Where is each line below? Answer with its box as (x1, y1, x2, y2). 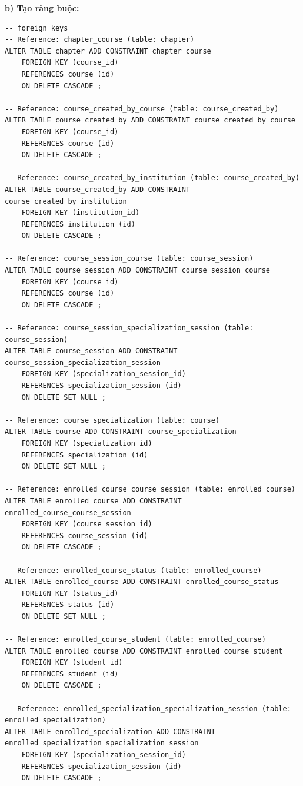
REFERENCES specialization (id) (21, 450, 148, 459)
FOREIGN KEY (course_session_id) (21, 520, 152, 529)
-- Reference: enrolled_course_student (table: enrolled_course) (5, 635, 266, 644)
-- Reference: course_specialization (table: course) (5, 416, 220, 424)
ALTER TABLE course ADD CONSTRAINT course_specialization (5, 427, 237, 436)
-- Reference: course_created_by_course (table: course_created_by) (5, 104, 279, 113)
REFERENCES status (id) (21, 601, 115, 609)
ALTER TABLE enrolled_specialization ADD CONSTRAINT (5, 727, 215, 736)
